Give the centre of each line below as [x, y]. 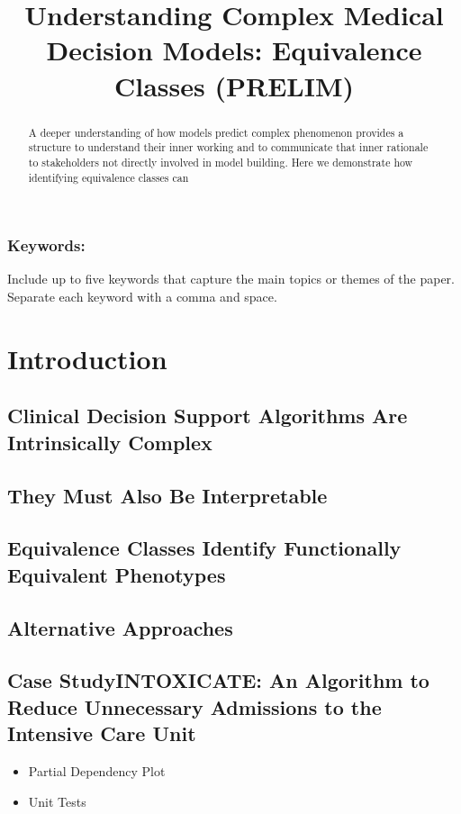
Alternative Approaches [120, 627]
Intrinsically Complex [110, 442]
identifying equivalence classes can [108, 177]
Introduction [87, 358]
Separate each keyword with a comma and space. [142, 297]
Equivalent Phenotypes [117, 574]
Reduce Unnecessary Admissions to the [194, 706]
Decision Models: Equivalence [234, 50]
